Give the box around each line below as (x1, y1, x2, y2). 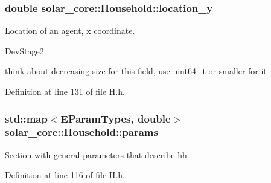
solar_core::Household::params (5, 124, 158, 140)
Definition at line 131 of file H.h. (5, 85, 125, 97)
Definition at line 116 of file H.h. (5, 169, 125, 181)
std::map (5, 111, 48, 126)
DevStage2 (5, 44, 44, 57)
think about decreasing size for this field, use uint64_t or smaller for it (5, 65, 267, 77)
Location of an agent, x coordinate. (5, 24, 135, 37)
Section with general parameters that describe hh (5, 148, 187, 161)
